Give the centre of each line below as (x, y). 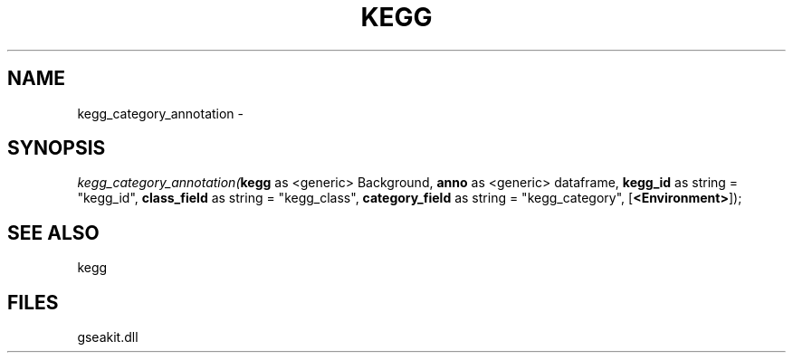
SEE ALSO (53, 232)
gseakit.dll (108, 337)
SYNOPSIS (57, 148)
